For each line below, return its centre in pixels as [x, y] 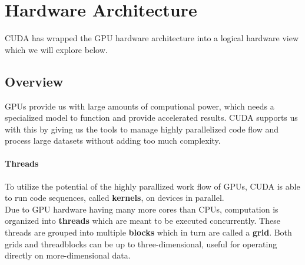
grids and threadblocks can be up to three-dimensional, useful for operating [141, 244]
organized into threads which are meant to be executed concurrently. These [142, 221]
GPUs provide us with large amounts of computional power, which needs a [140, 106]
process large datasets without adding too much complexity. [113, 140]
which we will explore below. [56, 49]
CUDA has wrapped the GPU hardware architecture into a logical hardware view [152, 38]
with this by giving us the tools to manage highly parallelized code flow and [142, 129]
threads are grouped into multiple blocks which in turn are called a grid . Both [148, 232]
